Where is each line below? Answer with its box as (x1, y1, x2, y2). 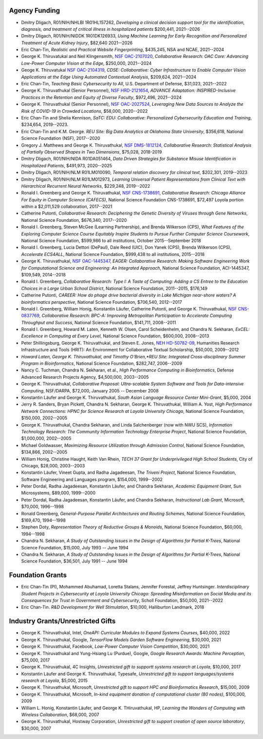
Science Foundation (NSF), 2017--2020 (21, 136, 100, 141)
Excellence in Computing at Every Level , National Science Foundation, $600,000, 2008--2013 (21, 333, 209, 339)
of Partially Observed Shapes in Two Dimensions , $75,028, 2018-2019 (21, 149, 162, 155)
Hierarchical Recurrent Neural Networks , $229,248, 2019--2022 (21, 183, 150, 189)
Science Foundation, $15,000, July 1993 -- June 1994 (21, 545, 129, 550)
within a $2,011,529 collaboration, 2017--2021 (21, 204, 113, 210)
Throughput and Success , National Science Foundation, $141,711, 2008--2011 (21, 319, 176, 325)
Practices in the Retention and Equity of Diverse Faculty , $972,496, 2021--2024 (21, 94, 182, 100)
